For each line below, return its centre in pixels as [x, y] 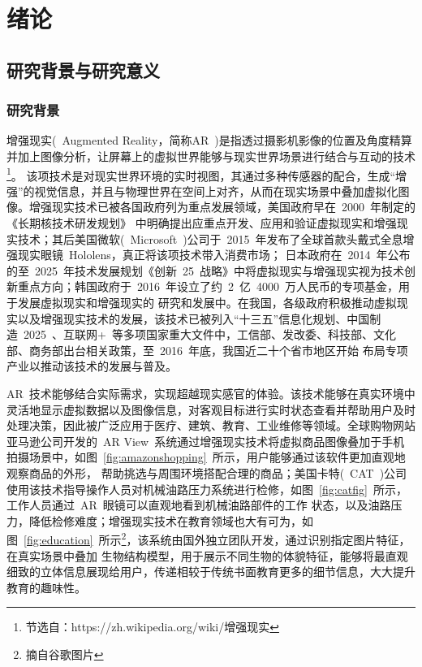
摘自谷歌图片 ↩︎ [65, 654]
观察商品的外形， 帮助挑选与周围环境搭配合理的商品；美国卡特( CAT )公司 [207, 472]
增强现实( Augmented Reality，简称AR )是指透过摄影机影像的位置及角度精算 [209, 140]
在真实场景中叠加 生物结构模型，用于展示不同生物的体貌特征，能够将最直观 [207, 555]
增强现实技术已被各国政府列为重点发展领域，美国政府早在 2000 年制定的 [222, 207]
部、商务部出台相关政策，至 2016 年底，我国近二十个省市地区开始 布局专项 [207, 350]
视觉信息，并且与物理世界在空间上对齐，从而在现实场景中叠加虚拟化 [216, 191]
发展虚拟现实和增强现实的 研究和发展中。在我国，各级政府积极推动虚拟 [207, 302]
